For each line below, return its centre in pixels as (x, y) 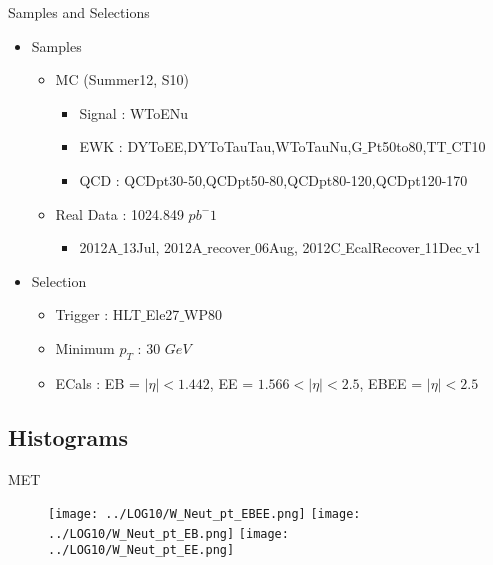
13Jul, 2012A (162, 247)
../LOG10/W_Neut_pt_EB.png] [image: (168, 533)
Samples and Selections (79, 12)
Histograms (68, 436)
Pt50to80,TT (407, 146)
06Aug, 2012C (298, 247)
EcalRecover (383, 247)
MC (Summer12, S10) (122, 79)
